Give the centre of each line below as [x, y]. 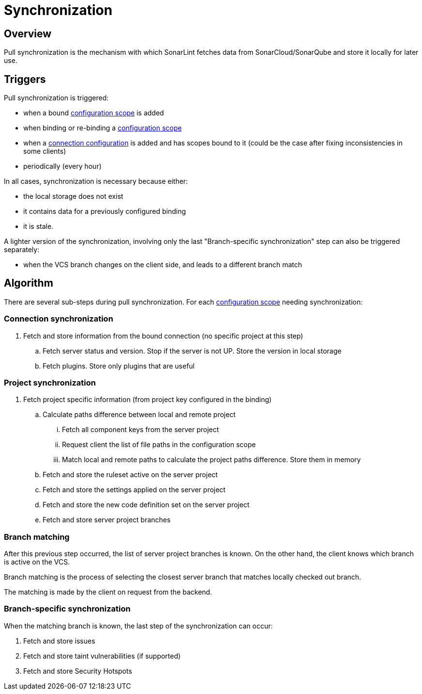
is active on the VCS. [37, 562]
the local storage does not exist [73, 196]
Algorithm [29, 283]
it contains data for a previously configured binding [105, 211]
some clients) [45, 151]
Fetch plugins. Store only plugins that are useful [119, 366]
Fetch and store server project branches [107, 520]
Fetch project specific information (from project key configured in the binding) [148, 400]
